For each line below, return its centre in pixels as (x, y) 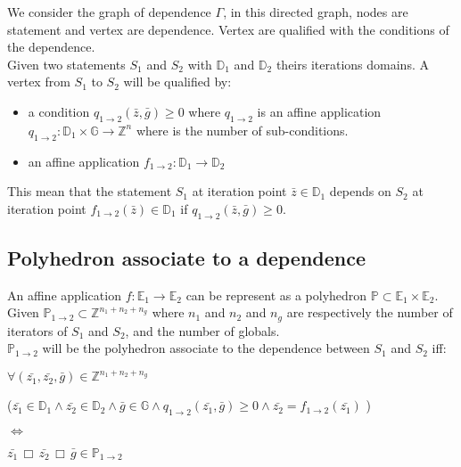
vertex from (39, 82)
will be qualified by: (177, 82)
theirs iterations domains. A (352, 64)
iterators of (37, 330)
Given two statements (66, 64)
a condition (59, 111)
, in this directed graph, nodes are (316, 12)
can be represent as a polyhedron (276, 295)
